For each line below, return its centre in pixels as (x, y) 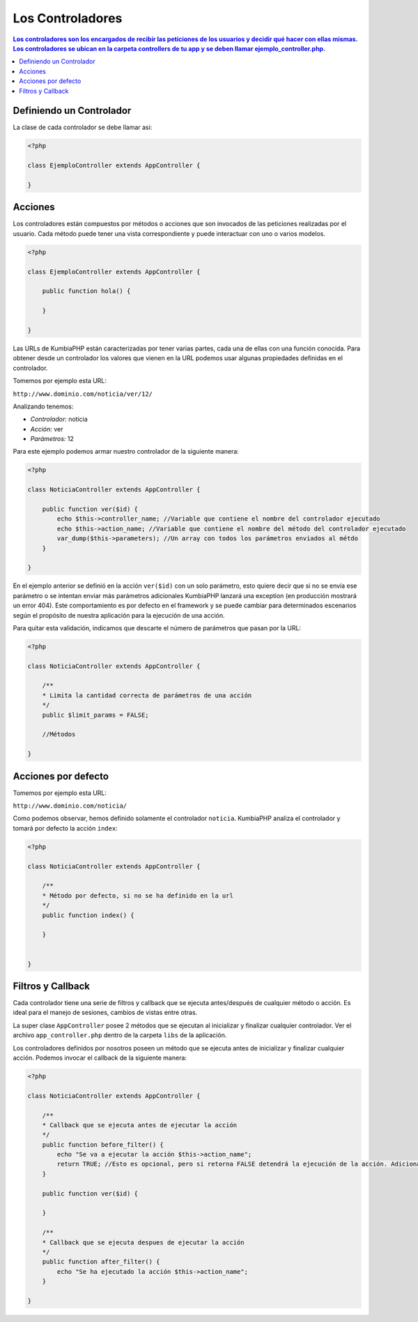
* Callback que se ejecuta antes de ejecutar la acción (140, 1125)
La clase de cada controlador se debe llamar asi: (83, 127)
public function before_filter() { (103, 1144)
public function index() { (88, 915)
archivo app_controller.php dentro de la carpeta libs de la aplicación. (120, 1035)
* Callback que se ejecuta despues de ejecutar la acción (143, 1242)
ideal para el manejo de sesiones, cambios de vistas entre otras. (105, 1013)
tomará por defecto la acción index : (65, 828)
